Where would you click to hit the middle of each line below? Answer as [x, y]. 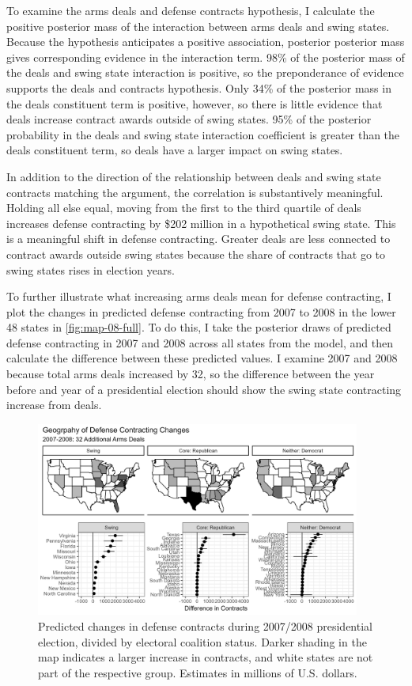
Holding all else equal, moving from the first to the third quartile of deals [184, 208]
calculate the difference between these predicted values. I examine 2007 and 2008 [202, 358]
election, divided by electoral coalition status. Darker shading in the [202, 641]
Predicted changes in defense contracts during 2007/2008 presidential [205, 625]
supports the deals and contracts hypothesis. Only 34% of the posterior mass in [199, 87]
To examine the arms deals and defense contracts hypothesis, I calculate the [191, 10]
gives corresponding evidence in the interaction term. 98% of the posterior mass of [206, 57]
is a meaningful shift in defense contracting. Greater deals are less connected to [198, 239]
